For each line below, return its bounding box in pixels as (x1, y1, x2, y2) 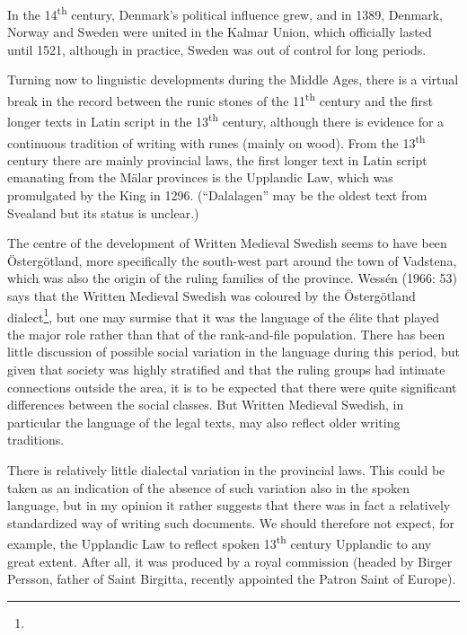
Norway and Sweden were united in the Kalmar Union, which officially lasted (7, 22, 432, 41)
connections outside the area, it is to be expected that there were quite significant (7, 377, 457, 396)
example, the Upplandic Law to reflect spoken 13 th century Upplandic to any (7, 532, 432, 552)
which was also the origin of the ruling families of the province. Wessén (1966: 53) (7, 269, 457, 287)
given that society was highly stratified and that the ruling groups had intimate (7, 359, 445, 378)
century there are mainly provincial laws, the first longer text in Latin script (7, 150, 427, 169)
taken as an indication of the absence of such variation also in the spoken (7, 478, 410, 497)
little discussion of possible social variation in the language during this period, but (7, 342, 460, 361)
